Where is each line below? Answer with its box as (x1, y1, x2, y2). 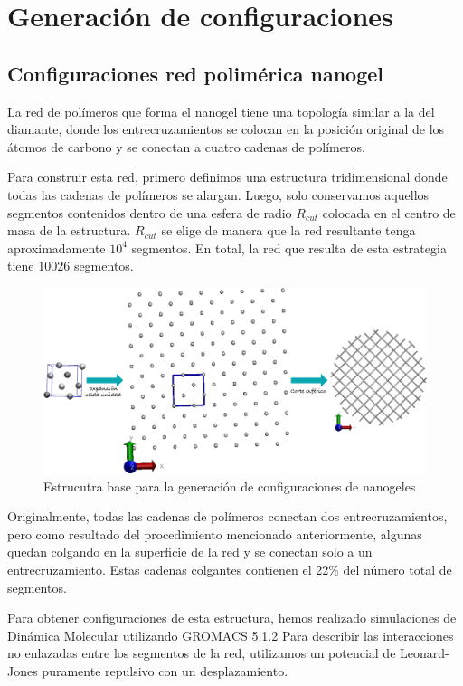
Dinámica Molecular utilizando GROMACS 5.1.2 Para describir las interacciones (7, 625, 454, 644)
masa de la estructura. (7, 221, 131, 240)
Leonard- (400, 643, 449, 662)
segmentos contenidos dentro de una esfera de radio (7, 203, 292, 222)
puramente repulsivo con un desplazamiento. (42, 661, 288, 680)
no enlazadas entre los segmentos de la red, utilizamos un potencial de (7, 643, 396, 662)
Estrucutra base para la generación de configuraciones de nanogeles (43, 476, 416, 495)
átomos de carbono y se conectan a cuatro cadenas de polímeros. (7, 137, 365, 156)
